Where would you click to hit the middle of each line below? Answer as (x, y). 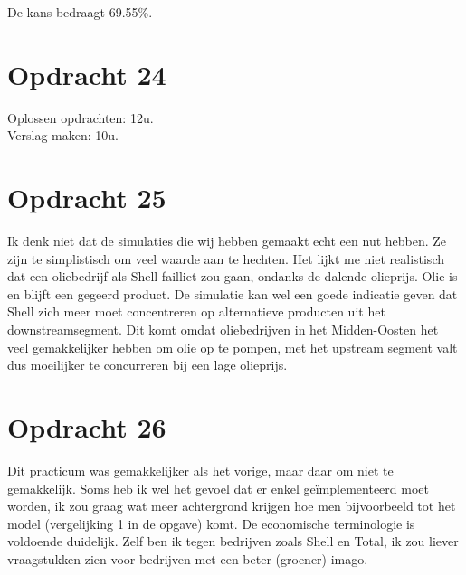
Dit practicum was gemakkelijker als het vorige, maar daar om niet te (200, 470)
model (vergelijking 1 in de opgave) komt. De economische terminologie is (211, 523)
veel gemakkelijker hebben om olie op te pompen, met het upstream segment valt (233, 347)
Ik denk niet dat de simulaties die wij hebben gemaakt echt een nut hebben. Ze (227, 241)
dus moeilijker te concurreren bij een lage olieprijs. (147, 365)
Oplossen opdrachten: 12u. (81, 117)
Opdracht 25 (87, 198)
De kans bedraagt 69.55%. (80, 12)
